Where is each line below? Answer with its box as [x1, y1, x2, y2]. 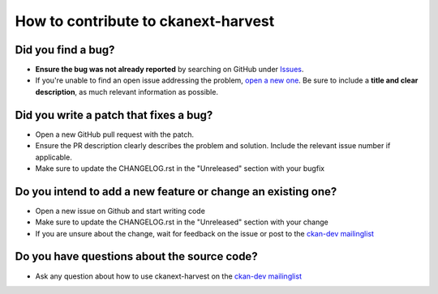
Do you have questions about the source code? [15, 249, 259, 263]
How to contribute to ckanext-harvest [15, 12, 275, 30]
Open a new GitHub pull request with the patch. [35, 130, 195, 139]
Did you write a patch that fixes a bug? [15, 108, 213, 121]
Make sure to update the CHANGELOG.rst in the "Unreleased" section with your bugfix [35, 163, 324, 173]
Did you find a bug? [15, 43, 115, 57]
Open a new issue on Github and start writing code [35, 206, 206, 215]
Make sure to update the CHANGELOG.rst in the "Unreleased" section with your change [35, 217, 328, 227]
